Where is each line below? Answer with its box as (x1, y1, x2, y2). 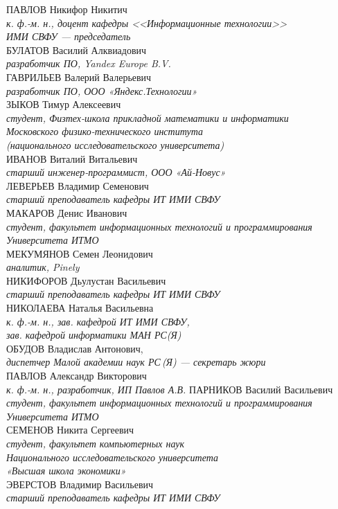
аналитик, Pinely (6, 260, 80, 274)
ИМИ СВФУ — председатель (6, 29, 131, 44)
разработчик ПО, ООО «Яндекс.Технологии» (6, 83, 197, 98)
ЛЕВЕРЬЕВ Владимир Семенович (6, 178, 149, 193)
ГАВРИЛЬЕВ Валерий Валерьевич (6, 69, 152, 84)
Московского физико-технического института (6, 124, 203, 139)
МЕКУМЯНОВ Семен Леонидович (6, 246, 153, 260)
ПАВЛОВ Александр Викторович (6, 368, 147, 383)
